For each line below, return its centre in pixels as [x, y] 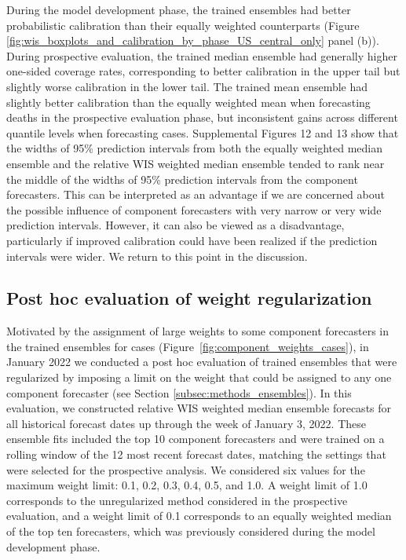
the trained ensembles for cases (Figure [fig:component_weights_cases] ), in [188, 346]
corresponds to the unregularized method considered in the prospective [177, 500]
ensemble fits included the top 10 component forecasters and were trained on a [196, 439]
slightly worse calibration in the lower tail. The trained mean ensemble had [187, 86]
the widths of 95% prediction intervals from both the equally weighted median [195, 148]
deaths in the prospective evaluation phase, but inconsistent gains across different [202, 117]
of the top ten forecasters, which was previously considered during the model [191, 531]
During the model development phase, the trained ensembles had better [179, 9]
